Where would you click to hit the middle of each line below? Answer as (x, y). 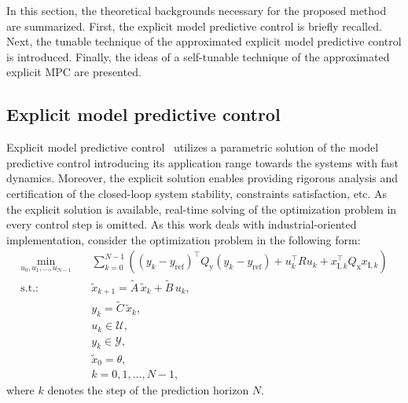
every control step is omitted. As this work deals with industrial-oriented (182, 224)
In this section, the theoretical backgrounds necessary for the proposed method (197, 10)
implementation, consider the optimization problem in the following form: (184, 239)
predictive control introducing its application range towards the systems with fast (202, 162)
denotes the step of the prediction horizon (148, 390)
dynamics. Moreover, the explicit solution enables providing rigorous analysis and (202, 178)
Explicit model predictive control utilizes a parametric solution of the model (193, 147)
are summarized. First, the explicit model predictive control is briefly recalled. (194, 26)
